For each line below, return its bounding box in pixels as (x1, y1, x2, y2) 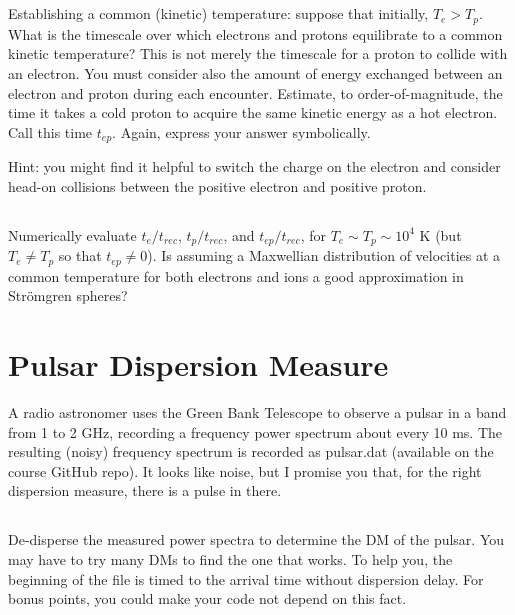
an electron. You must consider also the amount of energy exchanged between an (8, 63, 503, 84)
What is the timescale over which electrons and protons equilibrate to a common (8, 23, 503, 44)
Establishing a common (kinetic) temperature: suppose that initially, (8, 3, 429, 24)
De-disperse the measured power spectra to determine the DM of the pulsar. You (8, 529, 505, 550)
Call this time (8, 121, 93, 142)
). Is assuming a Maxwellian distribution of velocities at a (147, 245, 501, 266)
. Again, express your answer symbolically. (112, 121, 371, 142)
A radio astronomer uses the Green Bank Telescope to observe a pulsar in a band (8, 402, 507, 423)
